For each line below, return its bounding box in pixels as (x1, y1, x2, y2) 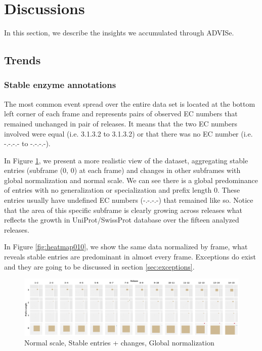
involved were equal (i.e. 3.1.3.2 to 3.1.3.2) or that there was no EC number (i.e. (4, 128, 253, 139)
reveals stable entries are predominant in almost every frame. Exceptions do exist (4, 251, 256, 262)
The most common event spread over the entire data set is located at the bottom (4, 98, 255, 109)
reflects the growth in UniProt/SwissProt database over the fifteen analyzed (4, 214, 239, 225)
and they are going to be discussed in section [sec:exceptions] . (4, 261, 195, 272)
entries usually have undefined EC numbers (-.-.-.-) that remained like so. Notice (4, 195, 253, 205)
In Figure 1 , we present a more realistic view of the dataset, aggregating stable (4, 155, 248, 165)
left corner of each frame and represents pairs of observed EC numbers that (4, 108, 238, 119)
